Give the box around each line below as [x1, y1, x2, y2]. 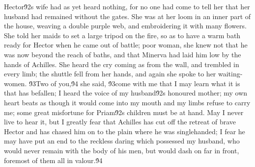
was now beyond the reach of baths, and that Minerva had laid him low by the [4, 49, 241, 59]
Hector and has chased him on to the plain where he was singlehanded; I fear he [4, 126, 245, 136]
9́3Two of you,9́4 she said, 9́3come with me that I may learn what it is [28, 78, 240, 88]
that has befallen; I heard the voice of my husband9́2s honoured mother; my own [4, 88, 248, 98]
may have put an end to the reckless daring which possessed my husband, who [4, 136, 240, 146]
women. [4, 78, 27, 88]
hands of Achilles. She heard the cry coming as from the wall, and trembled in [4, 59, 239, 69]
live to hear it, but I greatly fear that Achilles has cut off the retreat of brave [4, 117, 236, 127]
